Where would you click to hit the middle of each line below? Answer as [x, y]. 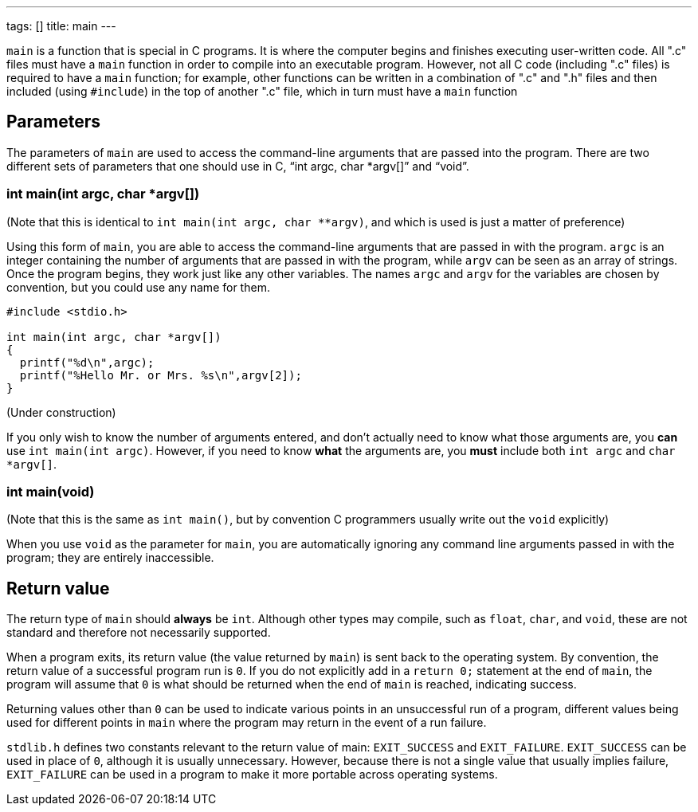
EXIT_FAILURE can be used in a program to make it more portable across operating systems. [252, 775]
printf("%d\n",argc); [87, 362]
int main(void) [51, 491]
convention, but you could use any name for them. [138, 287]
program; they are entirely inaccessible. [110, 558]
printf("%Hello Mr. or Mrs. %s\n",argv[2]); [161, 375]
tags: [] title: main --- [61, 26]
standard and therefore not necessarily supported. [139, 633]
